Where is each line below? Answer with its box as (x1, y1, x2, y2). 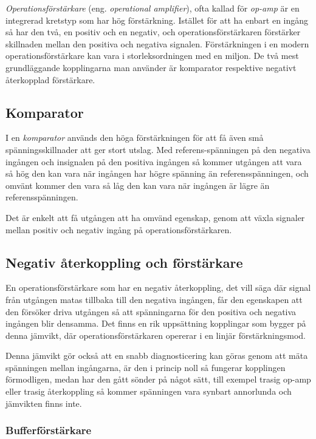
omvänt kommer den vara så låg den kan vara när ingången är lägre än (5, 179, 270, 191)
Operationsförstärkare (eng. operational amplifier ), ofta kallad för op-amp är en (5, 2, 300, 14)
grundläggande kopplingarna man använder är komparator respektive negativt (5, 61, 297, 73)
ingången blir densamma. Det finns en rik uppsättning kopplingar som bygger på (5, 317, 306, 330)
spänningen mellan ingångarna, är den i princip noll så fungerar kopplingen (5, 361, 286, 373)
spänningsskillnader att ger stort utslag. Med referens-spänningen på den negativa (5, 143, 311, 155)
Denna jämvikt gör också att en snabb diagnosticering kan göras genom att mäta (5, 349, 308, 362)
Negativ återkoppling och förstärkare (5, 253, 243, 271)
